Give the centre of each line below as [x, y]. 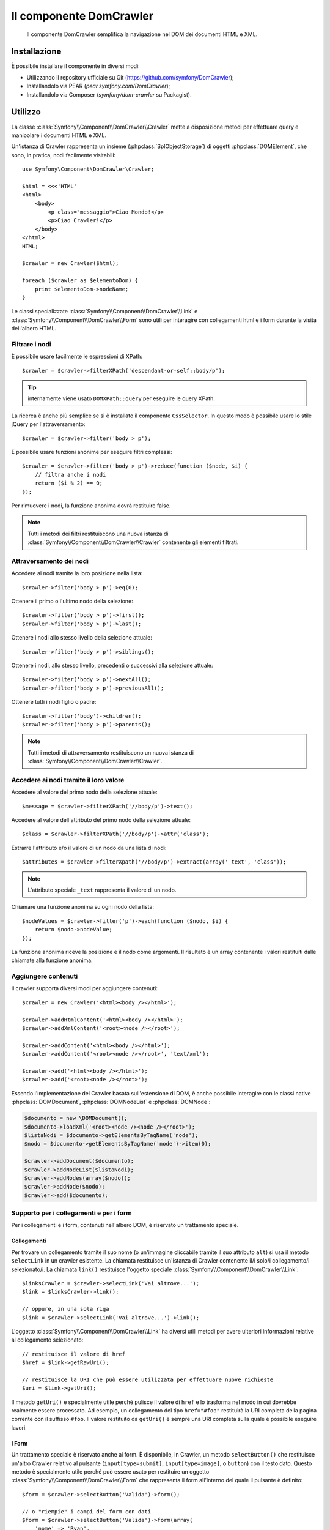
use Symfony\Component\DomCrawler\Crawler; [88, 169]
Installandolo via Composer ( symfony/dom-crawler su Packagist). [109, 94]
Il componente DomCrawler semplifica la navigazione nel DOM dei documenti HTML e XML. [142, 34]
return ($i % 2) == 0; [69, 483]
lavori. [19, 1427]
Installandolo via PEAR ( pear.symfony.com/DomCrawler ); [98, 86]
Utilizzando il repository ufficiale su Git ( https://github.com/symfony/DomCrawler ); [130, 77]
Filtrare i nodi [31, 344]
